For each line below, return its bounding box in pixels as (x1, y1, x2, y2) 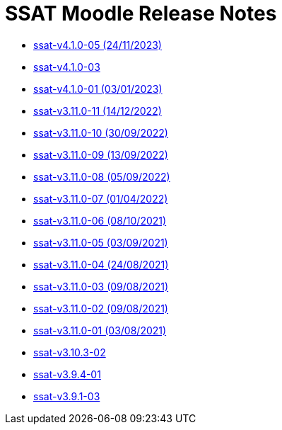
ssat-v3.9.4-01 (33, 368, 101, 380)
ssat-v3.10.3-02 (33, 346, 106, 358)
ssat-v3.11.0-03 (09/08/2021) (33, 280, 169, 293)
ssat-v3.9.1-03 (33, 390, 100, 402)
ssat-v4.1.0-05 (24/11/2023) (33, 38, 162, 51)
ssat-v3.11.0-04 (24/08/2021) (33, 258, 169, 271)
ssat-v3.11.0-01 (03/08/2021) (33, 324, 167, 336)
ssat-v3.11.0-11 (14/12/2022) (33, 104, 162, 117)
